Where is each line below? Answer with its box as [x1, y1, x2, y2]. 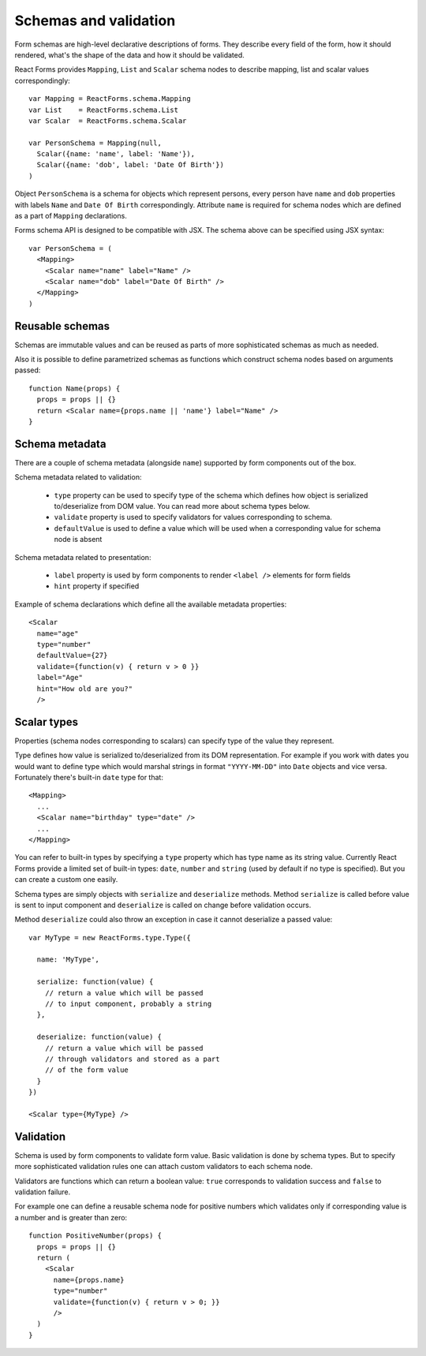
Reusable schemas [14, 319, 110, 333]
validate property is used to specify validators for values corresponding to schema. [54, 513, 333, 522]
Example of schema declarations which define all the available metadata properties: [14, 600, 287, 609]
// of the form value [44, 1066, 129, 1074]
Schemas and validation [14, 12, 176, 29]
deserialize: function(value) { [36, 1033, 162, 1041]
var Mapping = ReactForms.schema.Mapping [28, 95, 191, 103]
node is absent [54, 535, 103, 544]
